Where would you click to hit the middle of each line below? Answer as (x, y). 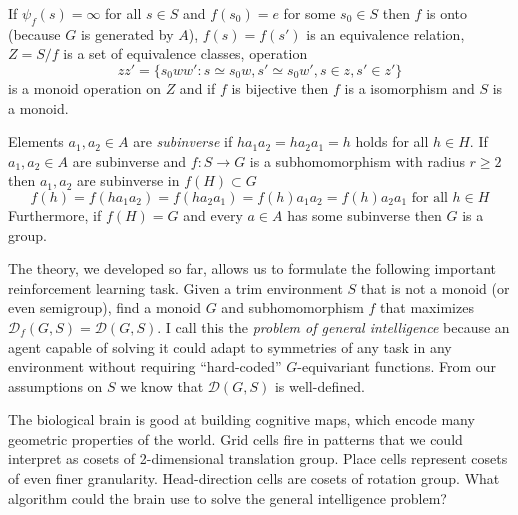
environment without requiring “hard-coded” (145, 366)
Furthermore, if (55, 214)
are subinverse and (129, 160)
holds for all (392, 141)
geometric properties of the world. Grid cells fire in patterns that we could (235, 438)
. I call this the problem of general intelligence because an (333, 326)
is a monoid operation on (84, 87)
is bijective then (280, 87)
